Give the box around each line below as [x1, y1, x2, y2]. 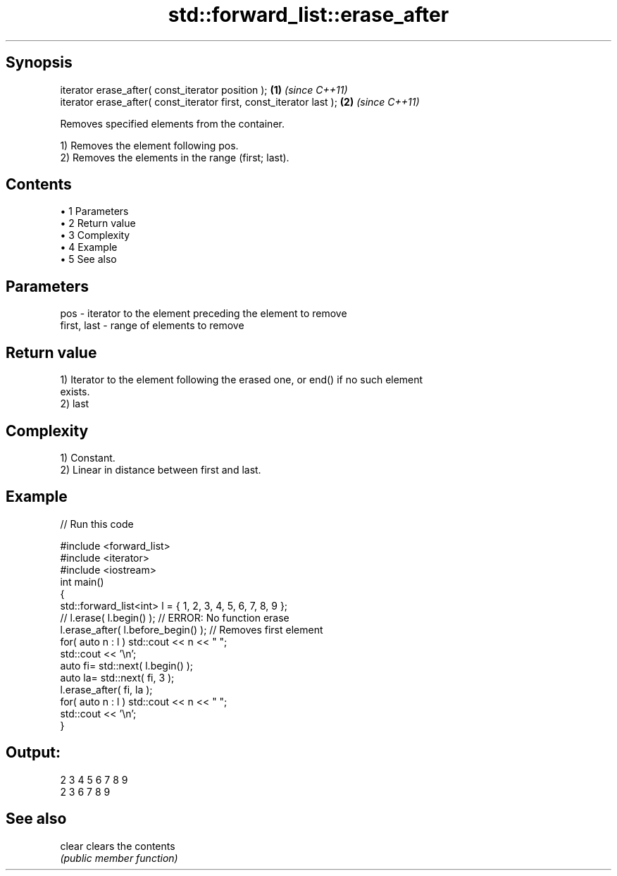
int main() [60, 575, 104, 588]
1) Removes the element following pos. [60, 139, 239, 152]
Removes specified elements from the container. [60, 117, 285, 130]
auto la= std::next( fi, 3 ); [60, 671, 175, 684]
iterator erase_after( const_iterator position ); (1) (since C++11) [60, 83, 348, 96]
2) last [60, 397, 89, 410]
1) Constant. [60, 451, 116, 464]
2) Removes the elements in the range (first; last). [60, 151, 289, 164]
